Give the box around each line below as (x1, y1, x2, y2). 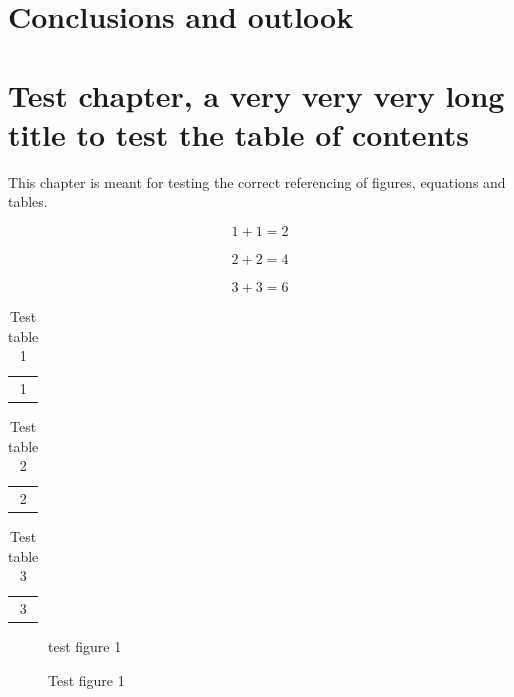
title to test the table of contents (8, 113, 469, 154)
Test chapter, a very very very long (8, 74, 505, 115)
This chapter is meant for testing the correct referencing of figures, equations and (8, 171, 506, 192)
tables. (8, 191, 48, 212)
